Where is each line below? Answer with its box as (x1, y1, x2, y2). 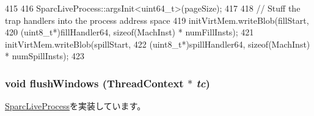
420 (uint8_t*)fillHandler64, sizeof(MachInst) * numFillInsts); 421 (5, 26, 254, 38)
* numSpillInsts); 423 (5, 49, 85, 62)
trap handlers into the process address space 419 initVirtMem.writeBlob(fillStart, (5, 13, 309, 26)
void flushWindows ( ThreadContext (5, 75, 184, 90)
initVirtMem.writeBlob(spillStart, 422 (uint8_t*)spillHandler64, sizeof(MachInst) (5, 37, 310, 50)
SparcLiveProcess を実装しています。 (5, 100, 146, 112)
